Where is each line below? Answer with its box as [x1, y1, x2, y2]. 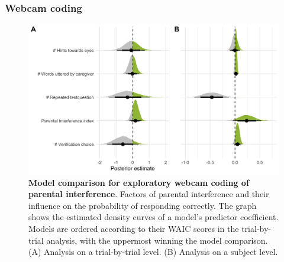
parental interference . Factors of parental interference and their [28, 188, 269, 200]
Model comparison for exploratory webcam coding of [28, 176, 249, 188]
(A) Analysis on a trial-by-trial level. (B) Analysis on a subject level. [28, 245, 278, 258]
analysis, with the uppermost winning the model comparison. [46, 234, 268, 246]
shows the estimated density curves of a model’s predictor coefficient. [28, 211, 279, 223]
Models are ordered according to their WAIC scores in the [28, 222, 239, 234]
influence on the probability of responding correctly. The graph [28, 199, 257, 211]
